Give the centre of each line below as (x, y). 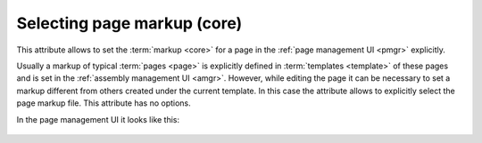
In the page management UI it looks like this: (98, 119)
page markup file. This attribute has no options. (104, 103)
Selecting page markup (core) (129, 23)
